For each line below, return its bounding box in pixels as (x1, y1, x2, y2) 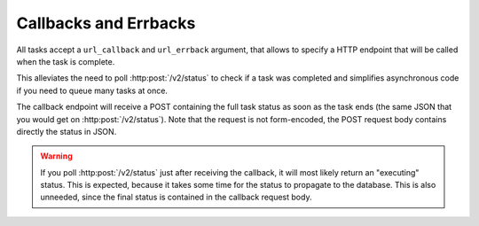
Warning (40, 151, 73, 161)
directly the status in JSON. (16, 126, 117, 136)
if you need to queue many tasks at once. (16, 85, 169, 96)
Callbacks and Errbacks (16, 13, 196, 33)
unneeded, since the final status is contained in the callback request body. (40, 191, 312, 203)
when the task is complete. (16, 56, 115, 66)
